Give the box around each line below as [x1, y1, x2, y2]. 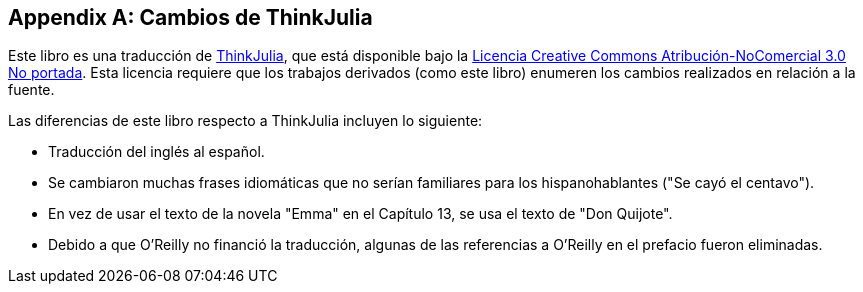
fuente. [8, 81, 55, 99]
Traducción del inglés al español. [48, 143, 265, 161]
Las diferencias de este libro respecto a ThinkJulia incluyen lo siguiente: [8, 112, 483, 130]
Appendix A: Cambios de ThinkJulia [8, 5, 373, 30]
